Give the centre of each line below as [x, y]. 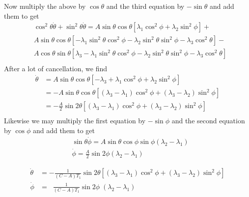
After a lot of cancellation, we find [56, 68]
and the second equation [208, 121]
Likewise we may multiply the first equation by [75, 121]
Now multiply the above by [45, 6]
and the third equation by [145, 6]
